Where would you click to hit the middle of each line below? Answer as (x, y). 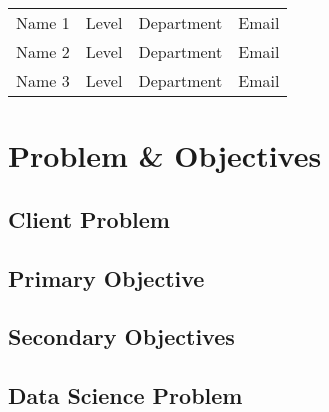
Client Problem (89, 218)
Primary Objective (106, 277)
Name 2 (43, 51)
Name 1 (43, 22)
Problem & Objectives (165, 155)
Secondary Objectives (121, 336)
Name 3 (43, 80)
